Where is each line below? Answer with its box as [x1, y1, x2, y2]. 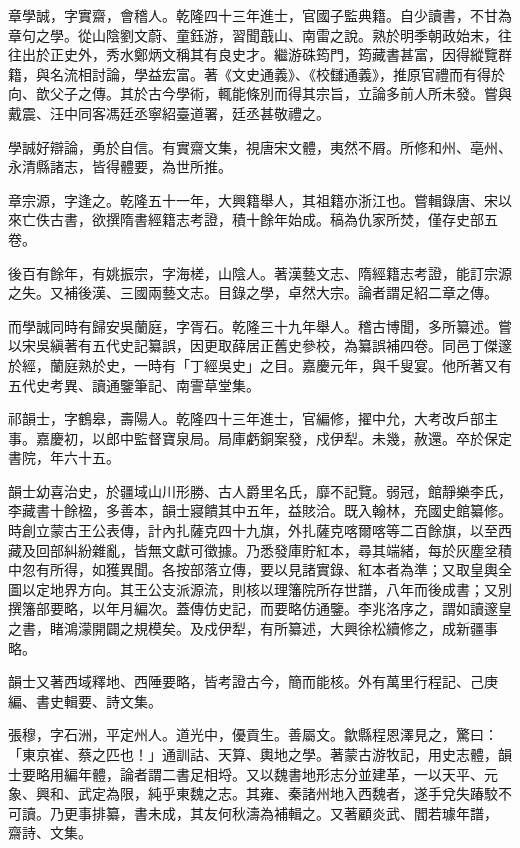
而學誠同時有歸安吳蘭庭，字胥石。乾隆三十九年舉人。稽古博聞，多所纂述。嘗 [8, 315, 512, 336]
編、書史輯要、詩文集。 [8, 690, 162, 711]
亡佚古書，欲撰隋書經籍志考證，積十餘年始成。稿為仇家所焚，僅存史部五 [21, 209, 498, 230]
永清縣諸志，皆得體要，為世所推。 [8, 156, 232, 177]
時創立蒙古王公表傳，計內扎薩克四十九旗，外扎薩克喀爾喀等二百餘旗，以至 [8, 520, 498, 541]
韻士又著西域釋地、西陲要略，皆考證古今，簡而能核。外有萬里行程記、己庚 [8, 671, 498, 692]
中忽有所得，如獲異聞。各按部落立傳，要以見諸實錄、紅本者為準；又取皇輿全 [8, 559, 512, 580]
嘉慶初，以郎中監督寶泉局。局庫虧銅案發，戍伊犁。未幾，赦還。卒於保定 [35, 427, 512, 448]
